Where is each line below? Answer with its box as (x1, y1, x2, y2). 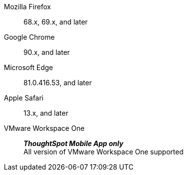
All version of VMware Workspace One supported (23, 148, 184, 156)
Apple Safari (4, 94, 44, 102)
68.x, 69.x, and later (23, 18, 88, 26)
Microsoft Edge (4, 63, 53, 72)
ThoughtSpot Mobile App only (23, 139, 123, 148)
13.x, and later (23, 109, 69, 117)
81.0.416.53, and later (23, 78, 92, 87)
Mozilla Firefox (4, 2, 51, 11)
